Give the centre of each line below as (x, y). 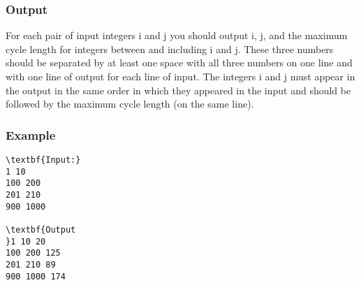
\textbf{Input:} (43, 160)
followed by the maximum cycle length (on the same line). (130, 104)
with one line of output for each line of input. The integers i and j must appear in (180, 76)
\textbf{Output (41, 229)
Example (31, 134)
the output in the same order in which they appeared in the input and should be (178, 90)
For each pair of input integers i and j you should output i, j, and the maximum (177, 35)
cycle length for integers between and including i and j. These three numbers (170, 49)
